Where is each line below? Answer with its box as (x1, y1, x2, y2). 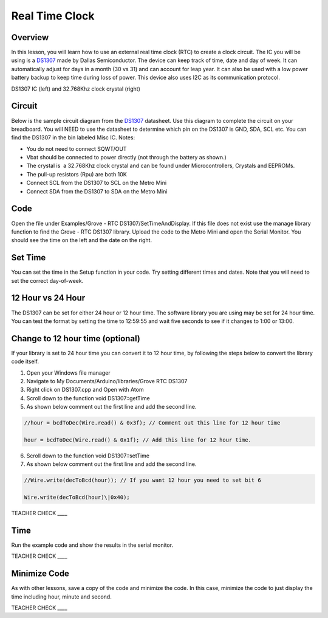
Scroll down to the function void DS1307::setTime (26, 452, 150, 459)
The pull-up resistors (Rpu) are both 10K (26, 170, 127, 178)
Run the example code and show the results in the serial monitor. (11, 541, 173, 549)
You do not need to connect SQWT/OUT (26, 145, 127, 152)
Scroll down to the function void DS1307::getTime (26, 394, 150, 401)
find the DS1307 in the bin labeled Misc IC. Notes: (11, 134, 135, 141)
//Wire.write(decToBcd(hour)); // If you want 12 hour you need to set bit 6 (24, 477, 261, 484)
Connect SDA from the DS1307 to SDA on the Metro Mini (26, 187, 168, 195)
